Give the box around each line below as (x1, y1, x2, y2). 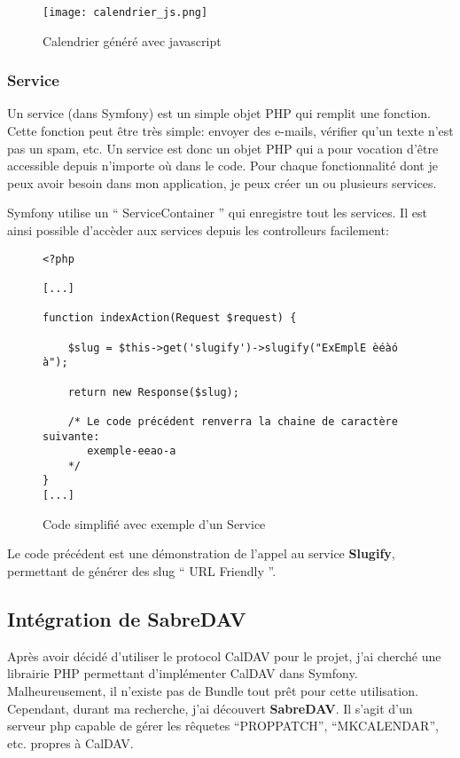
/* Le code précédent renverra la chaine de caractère (67, 415, 398, 428)
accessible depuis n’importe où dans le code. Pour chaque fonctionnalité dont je (7, 156, 438, 175)
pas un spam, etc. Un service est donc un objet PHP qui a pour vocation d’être (7, 138, 439, 157)
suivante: (43, 430, 100, 443)
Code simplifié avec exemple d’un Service (43, 514, 266, 533)
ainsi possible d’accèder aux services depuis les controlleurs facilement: (7, 221, 389, 240)
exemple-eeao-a (87, 445, 176, 458)
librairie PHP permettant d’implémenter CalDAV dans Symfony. (7, 664, 358, 683)
